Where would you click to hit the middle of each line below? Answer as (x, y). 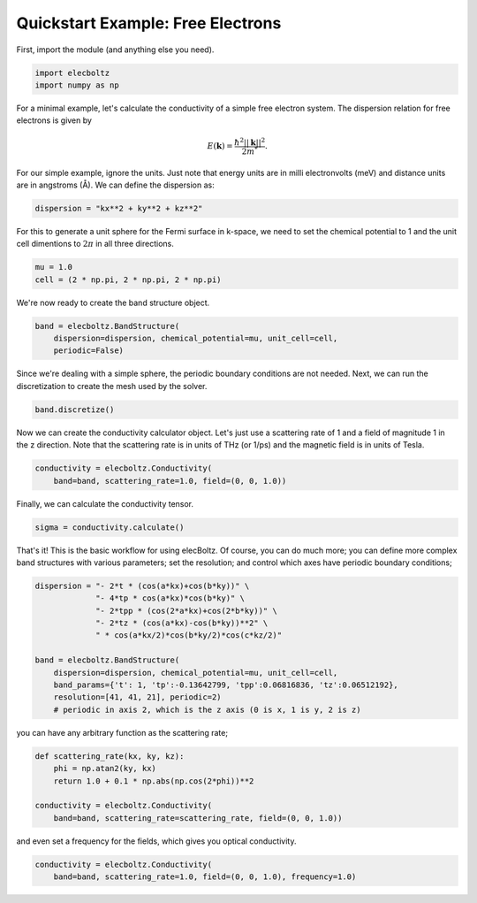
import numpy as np (77, 85)
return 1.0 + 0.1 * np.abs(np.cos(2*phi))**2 (154, 781)
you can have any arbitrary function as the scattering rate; (122, 732)
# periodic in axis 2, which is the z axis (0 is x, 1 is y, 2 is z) (207, 709)
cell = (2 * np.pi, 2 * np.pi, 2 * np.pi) (128, 279)
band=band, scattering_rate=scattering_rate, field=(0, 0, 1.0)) (198, 818)
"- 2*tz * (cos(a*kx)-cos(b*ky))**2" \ (182, 623)
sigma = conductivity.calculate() (110, 527)
